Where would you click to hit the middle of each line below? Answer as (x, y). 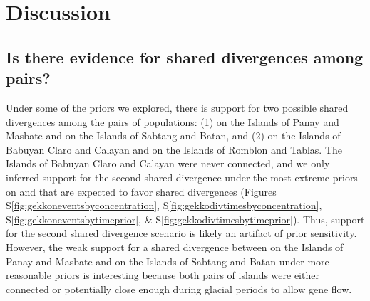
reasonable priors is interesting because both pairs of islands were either (163, 275)
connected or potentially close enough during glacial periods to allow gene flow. (179, 289)
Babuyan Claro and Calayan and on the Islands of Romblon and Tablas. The (174, 149)
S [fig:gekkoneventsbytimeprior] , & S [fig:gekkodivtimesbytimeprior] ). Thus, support (185, 219)
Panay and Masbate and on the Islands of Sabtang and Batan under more (168, 261)
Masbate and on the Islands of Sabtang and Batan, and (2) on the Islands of (173, 136)
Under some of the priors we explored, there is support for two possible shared (177, 107)
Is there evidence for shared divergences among (185, 57)
